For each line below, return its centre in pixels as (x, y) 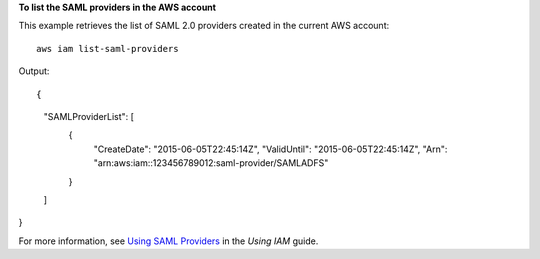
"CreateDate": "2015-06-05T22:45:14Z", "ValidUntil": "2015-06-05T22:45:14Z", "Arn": (270, 149)
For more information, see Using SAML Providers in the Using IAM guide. (168, 241)
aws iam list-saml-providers (107, 48)
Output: (34, 71)
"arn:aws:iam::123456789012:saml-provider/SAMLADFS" (211, 163)
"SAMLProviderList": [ (89, 116)
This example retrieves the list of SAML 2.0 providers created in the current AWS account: (204, 26)
